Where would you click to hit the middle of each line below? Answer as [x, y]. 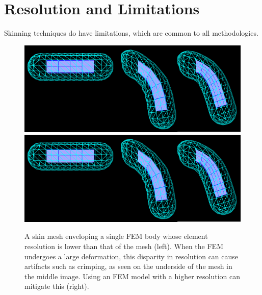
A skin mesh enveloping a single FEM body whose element [116, 236]
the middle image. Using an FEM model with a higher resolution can [132, 276]
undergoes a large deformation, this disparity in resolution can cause [132, 256]
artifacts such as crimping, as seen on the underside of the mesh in [128, 266]
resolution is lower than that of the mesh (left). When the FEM [124, 246]
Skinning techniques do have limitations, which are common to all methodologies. [131, 33]
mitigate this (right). [57, 286]
